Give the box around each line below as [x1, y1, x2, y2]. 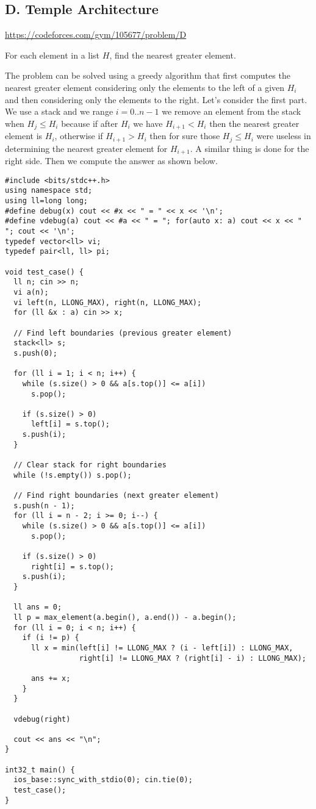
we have [133, 117, 163, 129]
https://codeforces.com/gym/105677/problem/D [5, 28, 187, 41]
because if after [61, 117, 118, 129]
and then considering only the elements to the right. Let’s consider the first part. [5, 93, 307, 106]
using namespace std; [5, 186, 93, 195]
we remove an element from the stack [162, 105, 301, 118]
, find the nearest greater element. [109, 48, 236, 61]
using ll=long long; [5, 196, 88, 206]
